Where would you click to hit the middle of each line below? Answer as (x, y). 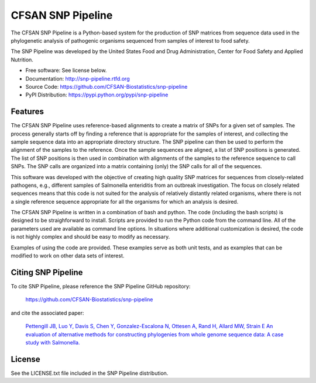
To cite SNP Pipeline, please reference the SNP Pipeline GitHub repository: (101, 286)
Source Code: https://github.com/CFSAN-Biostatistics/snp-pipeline (107, 86)
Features (27, 112)
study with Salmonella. (53, 342)
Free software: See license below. (66, 71)
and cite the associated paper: (47, 313)
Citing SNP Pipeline (47, 272)
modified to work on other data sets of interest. (68, 256)
